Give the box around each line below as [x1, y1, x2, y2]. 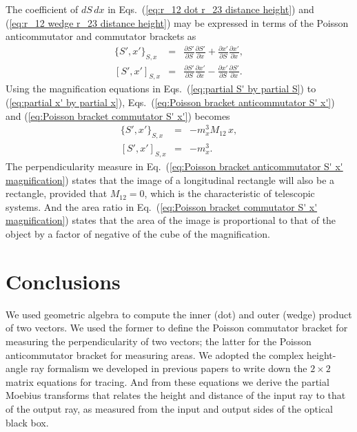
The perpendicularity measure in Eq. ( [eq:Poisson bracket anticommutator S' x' [6, 159, 343, 174]
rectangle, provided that [6, 186, 108, 200]
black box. [6, 415, 49, 429]
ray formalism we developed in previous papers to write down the [30, 361, 307, 376]
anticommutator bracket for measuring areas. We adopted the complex [6, 347, 304, 362]
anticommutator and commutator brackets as [6, 29, 196, 43]
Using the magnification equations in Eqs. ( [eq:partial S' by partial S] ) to [6, 81, 316, 96]
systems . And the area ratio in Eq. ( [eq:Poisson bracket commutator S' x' [6, 199, 318, 214]
